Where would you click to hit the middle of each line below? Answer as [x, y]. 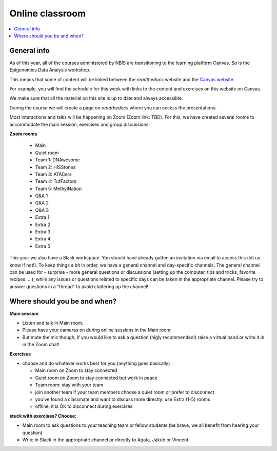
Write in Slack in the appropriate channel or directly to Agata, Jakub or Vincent [105, 440]
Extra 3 [43, 232]
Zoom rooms [23, 134]
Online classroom [48, 13]
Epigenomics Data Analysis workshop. [50, 70]
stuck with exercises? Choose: [43, 416]
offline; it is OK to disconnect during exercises [84, 406]
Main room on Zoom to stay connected [76, 370]
